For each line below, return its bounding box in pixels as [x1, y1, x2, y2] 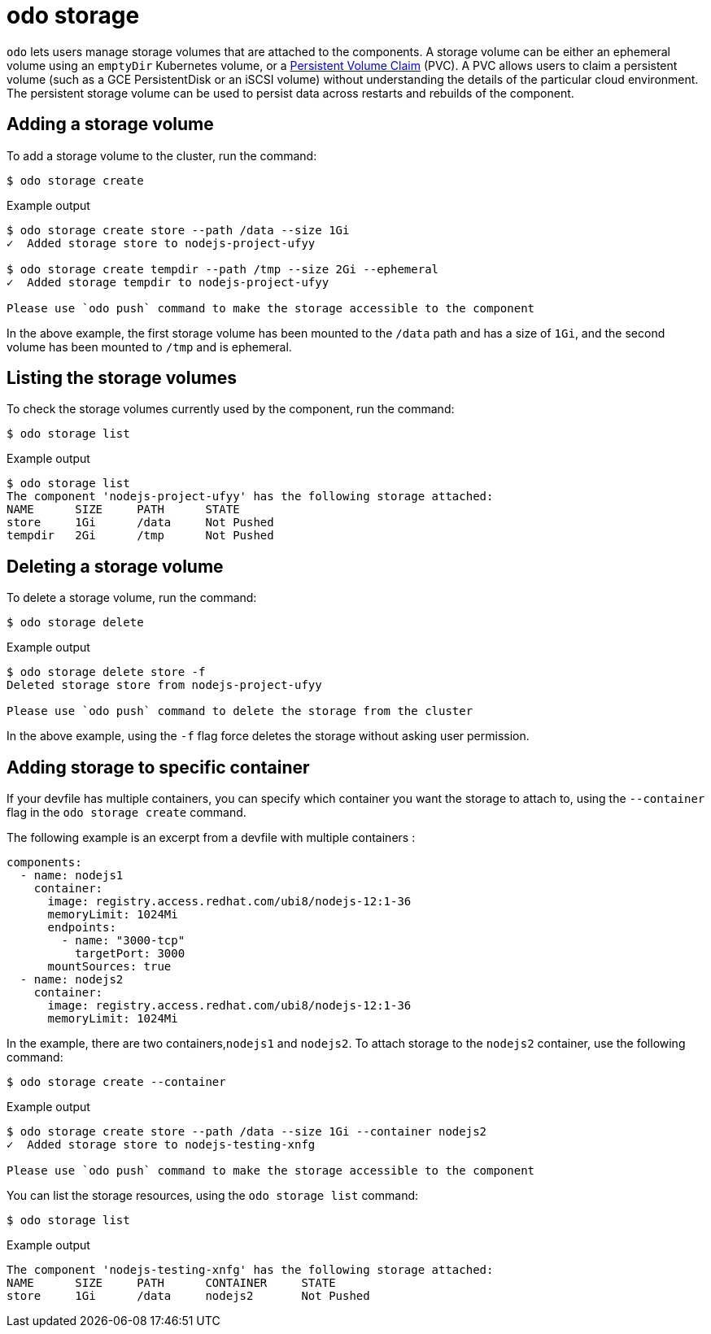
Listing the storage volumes [7, 368, 237, 389]
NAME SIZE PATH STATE [7, 503, 240, 517]
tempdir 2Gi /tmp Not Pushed [7, 529, 274, 543]
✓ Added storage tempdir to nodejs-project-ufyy [7, 275, 329, 289]
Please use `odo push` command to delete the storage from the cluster [7, 704, 473, 718]
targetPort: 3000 [75, 947, 185, 961]
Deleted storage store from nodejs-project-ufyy [7, 678, 322, 692]
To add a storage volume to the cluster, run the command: [7, 148, 317, 163]
